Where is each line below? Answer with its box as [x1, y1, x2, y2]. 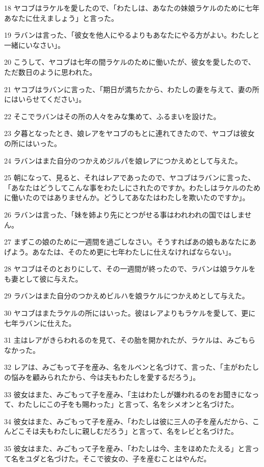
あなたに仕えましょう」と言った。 [4, 12, 118, 23]
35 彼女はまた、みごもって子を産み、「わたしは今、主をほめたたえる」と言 [4, 443, 252, 453]
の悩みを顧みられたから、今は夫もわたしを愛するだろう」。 [4, 372, 200, 382]
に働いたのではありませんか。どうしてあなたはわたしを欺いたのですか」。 [4, 192, 250, 203]
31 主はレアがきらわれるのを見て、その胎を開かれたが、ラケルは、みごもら [4, 335, 255, 345]
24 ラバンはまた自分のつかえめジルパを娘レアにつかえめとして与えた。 [4, 155, 242, 166]
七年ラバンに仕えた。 [4, 317, 76, 328]
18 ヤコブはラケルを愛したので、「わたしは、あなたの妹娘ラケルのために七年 [4, 3, 260, 13]
